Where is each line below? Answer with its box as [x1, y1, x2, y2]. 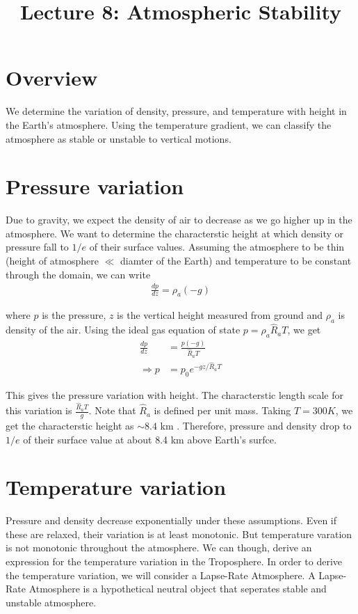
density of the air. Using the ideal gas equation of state [6, 322, 241, 337]
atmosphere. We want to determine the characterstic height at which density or [6, 226, 344, 240]
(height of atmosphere [6, 253, 99, 267]
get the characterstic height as [6, 418, 134, 432]
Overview [6, 63, 98, 92]
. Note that [88, 403, 136, 418]
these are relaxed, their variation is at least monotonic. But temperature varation [6, 526, 352, 541]
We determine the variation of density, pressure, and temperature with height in [6, 104, 347, 118]
